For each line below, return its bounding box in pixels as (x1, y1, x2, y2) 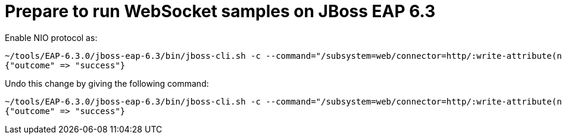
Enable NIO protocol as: (5, 32, 98, 43)
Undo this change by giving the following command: (5, 78, 209, 89)
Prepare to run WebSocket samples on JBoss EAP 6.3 (5, 1, 436, 21)
